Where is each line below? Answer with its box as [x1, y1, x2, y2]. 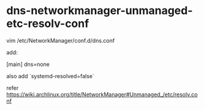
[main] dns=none [6, 61, 50, 68]
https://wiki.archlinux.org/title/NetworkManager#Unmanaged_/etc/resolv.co [6, 90, 198, 98]
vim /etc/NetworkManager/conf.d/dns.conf [6, 37, 115, 44]
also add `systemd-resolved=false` [6, 72, 95, 79]
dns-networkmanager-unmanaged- [6, 4, 193, 18]
